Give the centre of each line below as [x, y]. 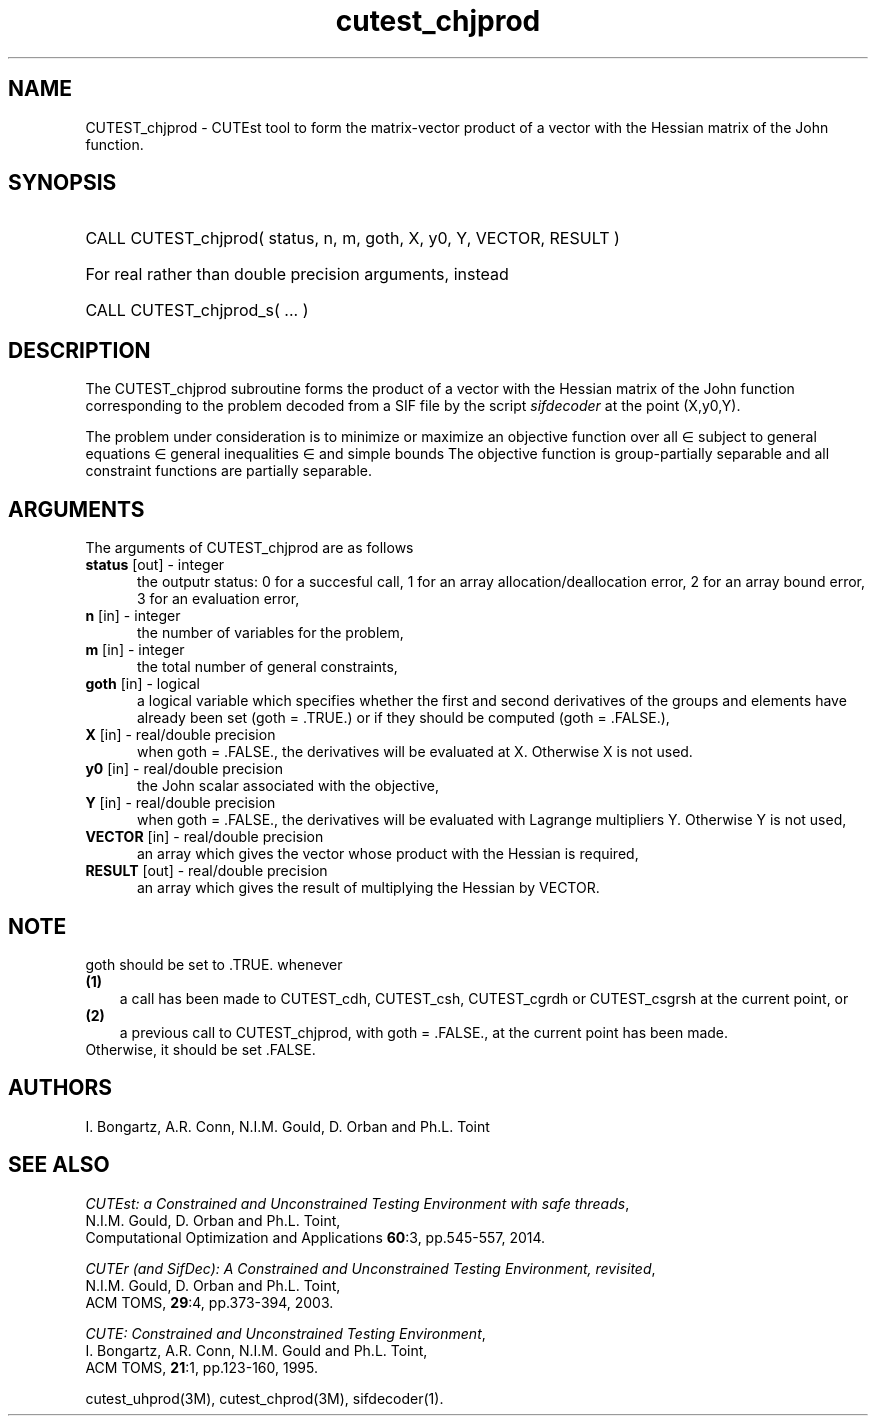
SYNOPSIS [62, 183]
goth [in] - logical [142, 684]
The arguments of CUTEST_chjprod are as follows [249, 548]
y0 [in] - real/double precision [184, 769]
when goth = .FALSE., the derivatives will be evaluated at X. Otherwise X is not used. [415, 752]
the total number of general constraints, [267, 667]
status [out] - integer [155, 565]
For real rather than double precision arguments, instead [297, 274]
